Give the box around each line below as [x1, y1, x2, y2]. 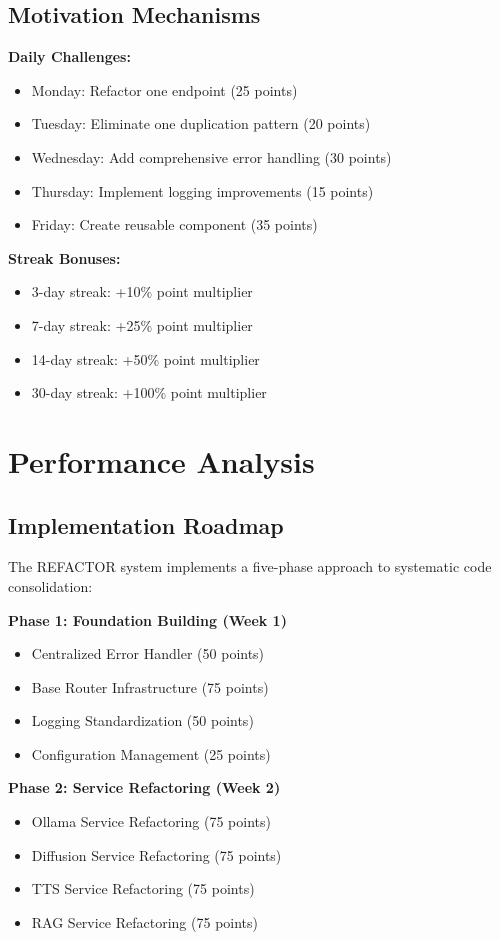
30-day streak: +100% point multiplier [31, 382, 267, 403]
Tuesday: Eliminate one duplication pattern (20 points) [31, 113, 371, 134]
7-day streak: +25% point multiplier [31, 314, 253, 335]
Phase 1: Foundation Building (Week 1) [8, 609, 287, 630]
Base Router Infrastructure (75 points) [31, 676, 269, 697]
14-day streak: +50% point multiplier [31, 348, 260, 369]
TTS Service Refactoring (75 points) [31, 878, 255, 899]
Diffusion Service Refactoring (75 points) [31, 844, 282, 865]
